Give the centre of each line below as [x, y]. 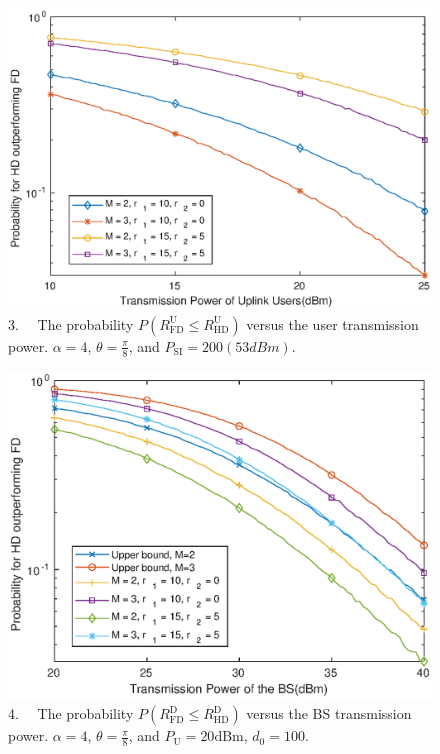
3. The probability [71, 323]
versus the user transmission [332, 323]
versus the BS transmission [329, 713]
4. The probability [71, 713]
